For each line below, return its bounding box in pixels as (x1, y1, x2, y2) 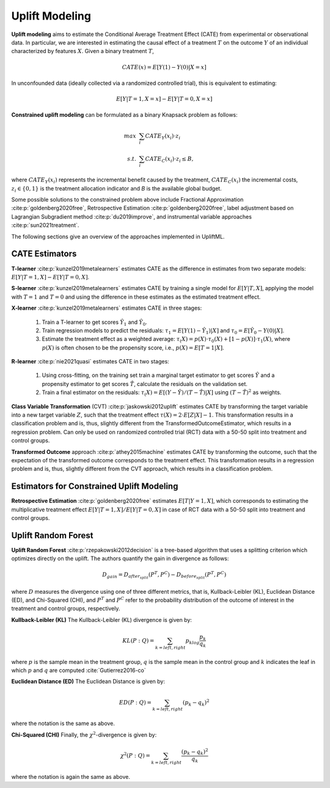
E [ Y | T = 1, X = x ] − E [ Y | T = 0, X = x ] (116, 95, 213, 103)
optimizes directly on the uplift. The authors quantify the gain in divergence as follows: (11, 555, 229, 562)
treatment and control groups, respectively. (11, 605, 120, 612)
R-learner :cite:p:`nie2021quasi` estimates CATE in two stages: (11, 358, 169, 365)
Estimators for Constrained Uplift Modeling (11, 481, 178, 492)
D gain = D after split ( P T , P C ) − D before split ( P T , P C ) (101, 570, 227, 580)
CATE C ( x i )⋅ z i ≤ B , (145, 155, 194, 164)
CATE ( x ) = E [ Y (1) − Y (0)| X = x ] (122, 64, 207, 70)
